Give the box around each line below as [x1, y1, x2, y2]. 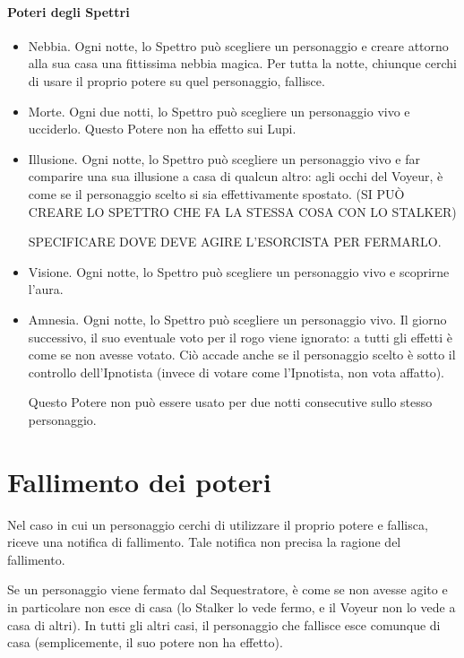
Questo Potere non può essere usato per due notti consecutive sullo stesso [28, 393, 433, 411]
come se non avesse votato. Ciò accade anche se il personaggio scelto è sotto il [28, 345, 456, 364]
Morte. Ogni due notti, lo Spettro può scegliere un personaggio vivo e [28, 101, 410, 120]
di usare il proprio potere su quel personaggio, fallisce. [28, 71, 325, 90]
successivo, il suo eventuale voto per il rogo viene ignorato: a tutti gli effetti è [28, 327, 453, 346]
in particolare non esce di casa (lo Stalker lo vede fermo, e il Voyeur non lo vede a [7, 597, 456, 616]
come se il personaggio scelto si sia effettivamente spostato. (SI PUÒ [28, 184, 405, 203]
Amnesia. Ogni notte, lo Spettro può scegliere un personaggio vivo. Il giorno [28, 309, 447, 328]
